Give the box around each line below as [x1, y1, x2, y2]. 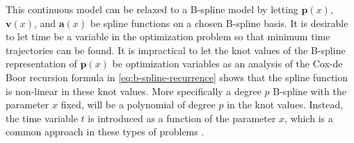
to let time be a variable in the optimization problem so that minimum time [6, 29, 330, 44]
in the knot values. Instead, [227, 97, 344, 112]
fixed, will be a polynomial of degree [61, 97, 216, 112]
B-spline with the [273, 83, 346, 98]
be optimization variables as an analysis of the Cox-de [112, 56, 343, 71]
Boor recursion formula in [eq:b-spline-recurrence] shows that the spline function [6, 69, 348, 84]
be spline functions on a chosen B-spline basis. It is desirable [90, 15, 348, 30]
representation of [6, 56, 77, 71]
